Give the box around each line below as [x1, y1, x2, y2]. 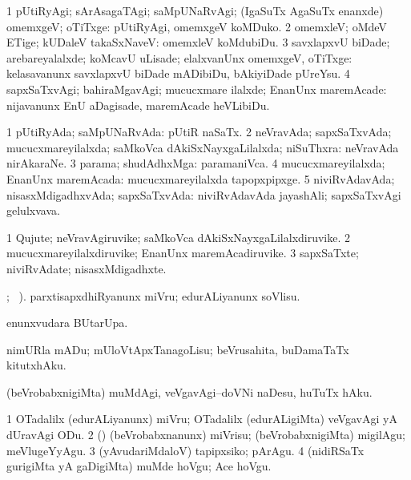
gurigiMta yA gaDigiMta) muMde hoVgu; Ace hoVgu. [6, 458, 272, 474]
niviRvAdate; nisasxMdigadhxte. [6, 260, 167, 276]
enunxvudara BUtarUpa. [6, 314, 128, 331]
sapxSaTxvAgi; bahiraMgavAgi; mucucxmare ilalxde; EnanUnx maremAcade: [6, 80, 387, 97]
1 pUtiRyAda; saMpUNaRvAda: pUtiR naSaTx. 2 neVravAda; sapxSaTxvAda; [6, 123, 392, 140]
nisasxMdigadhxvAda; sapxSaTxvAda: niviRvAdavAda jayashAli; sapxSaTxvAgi [6, 186, 401, 203]
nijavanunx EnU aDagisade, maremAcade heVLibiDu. [6, 96, 270, 113]
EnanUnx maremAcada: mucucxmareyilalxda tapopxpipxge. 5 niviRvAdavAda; [6, 170, 395, 187]
